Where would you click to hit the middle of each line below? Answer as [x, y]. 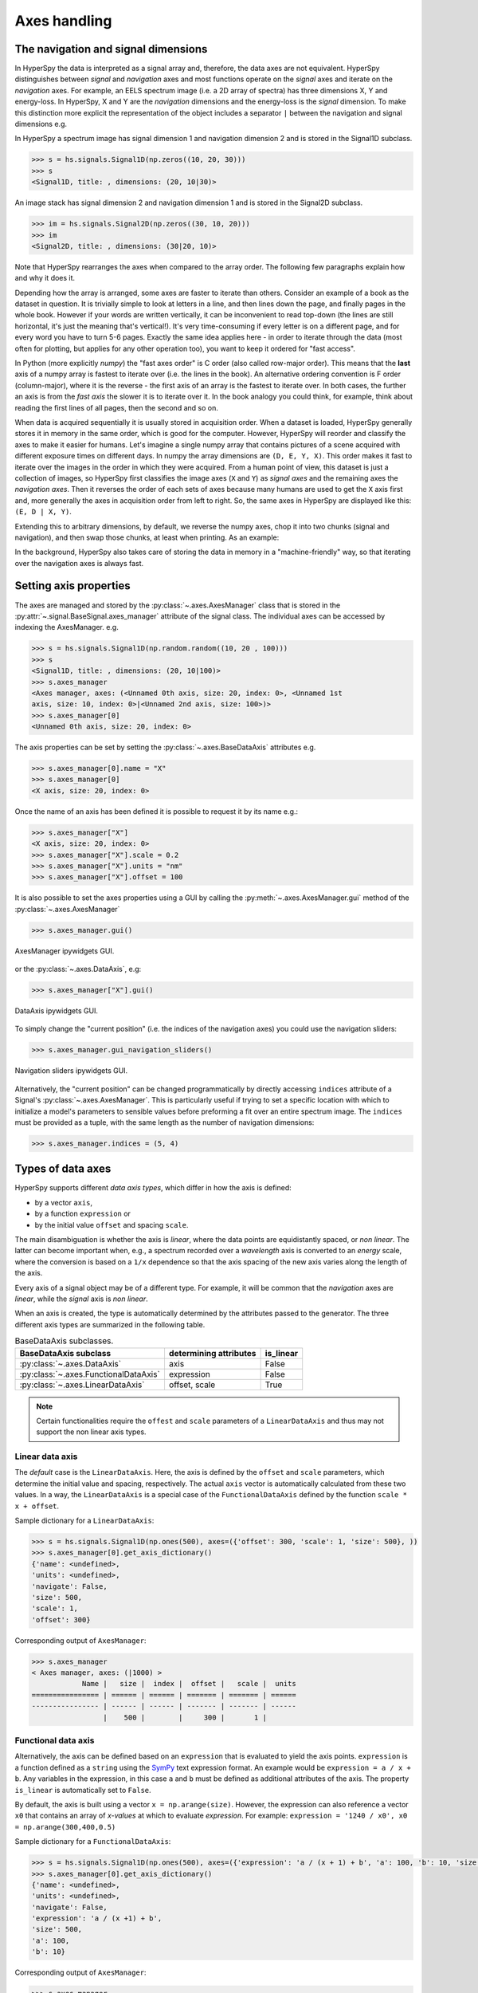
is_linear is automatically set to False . [83, 1790]
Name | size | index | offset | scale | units [189, 1684]
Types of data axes [63, 1169]
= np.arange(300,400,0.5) [65, 1827]
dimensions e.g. [41, 124]
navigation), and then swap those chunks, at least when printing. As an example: [147, 537]
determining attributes [212, 1353]
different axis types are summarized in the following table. [110, 1324]
